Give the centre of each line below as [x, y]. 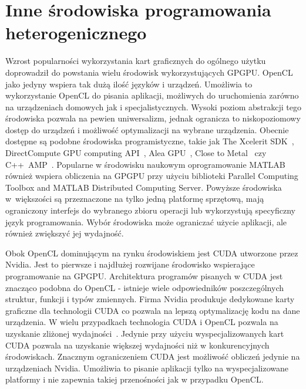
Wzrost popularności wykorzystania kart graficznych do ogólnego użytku [136, 61]
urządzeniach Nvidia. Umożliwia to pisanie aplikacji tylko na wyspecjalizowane [147, 368]
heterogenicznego [76, 33]
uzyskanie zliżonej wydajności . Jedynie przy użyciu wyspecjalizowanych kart [145, 333]
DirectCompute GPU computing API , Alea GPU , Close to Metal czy [136, 153]
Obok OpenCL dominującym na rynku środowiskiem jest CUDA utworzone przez [152, 253]
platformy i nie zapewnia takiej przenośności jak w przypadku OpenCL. [134, 379]
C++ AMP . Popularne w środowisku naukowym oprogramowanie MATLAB [145, 164]
